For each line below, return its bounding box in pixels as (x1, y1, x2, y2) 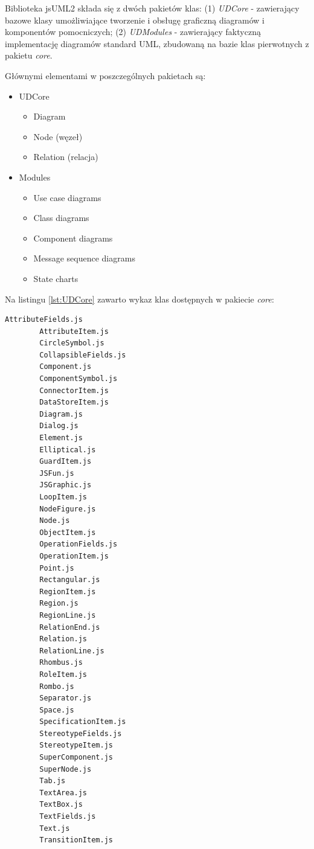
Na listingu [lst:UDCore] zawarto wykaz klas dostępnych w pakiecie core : (5, 292, 274, 305)
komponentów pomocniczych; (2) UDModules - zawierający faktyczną (5, 25, 261, 38)
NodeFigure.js (39, 504, 96, 513)
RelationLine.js (39, 646, 104, 655)
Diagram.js (39, 409, 83, 418)
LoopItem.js (39, 493, 88, 501)
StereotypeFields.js (39, 729, 122, 738)
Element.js (39, 434, 83, 443)
